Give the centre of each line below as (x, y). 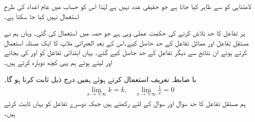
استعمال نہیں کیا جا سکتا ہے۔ (42, 16)
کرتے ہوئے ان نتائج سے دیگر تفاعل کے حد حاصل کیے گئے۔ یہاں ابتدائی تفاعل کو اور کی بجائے (126, 52)
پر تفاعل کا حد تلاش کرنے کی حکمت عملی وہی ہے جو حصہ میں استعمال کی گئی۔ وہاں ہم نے (125, 33)
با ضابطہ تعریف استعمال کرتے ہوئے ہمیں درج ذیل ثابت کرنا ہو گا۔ (100, 79)
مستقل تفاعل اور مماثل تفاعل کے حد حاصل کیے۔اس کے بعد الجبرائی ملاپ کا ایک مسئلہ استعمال (127, 42)
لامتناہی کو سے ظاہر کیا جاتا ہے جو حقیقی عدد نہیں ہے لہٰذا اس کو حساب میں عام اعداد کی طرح (127, 6)
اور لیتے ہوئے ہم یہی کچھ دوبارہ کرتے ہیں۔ (58, 62)
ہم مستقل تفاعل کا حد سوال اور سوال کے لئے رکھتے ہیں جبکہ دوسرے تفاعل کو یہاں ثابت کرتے (125, 103)
